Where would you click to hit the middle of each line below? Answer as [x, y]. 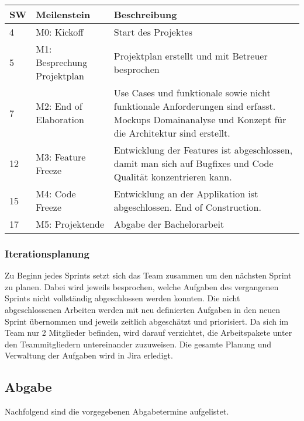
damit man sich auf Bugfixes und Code [194, 163]
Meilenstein [63, 14]
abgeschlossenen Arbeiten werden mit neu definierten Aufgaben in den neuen [142, 309]
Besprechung [62, 62]
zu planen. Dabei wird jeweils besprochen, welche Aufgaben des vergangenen [142, 286]
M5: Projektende [70, 224]
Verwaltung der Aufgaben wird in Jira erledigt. [89, 355]
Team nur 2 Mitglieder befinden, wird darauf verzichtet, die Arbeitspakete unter [148, 333]
